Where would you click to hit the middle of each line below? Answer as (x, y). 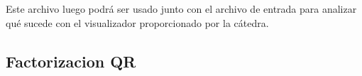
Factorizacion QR (71, 61)
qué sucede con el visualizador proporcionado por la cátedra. (137, 22)
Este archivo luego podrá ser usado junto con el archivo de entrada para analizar (181, 9)
